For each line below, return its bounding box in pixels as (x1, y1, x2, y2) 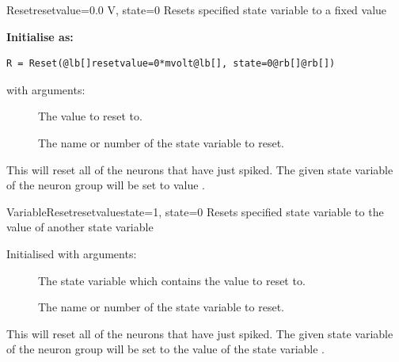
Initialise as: (6, 28, 74, 44)
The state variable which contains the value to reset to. (38, 272, 306, 288)
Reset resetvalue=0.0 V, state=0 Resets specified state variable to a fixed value (6, 2, 387, 17)
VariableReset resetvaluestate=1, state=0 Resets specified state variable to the (6, 203, 384, 219)
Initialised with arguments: (6, 245, 137, 261)
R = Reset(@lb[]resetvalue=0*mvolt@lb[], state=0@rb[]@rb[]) (6, 58, 336, 70)
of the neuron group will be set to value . (6, 177, 205, 193)
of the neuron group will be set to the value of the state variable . (6, 341, 325, 357)
